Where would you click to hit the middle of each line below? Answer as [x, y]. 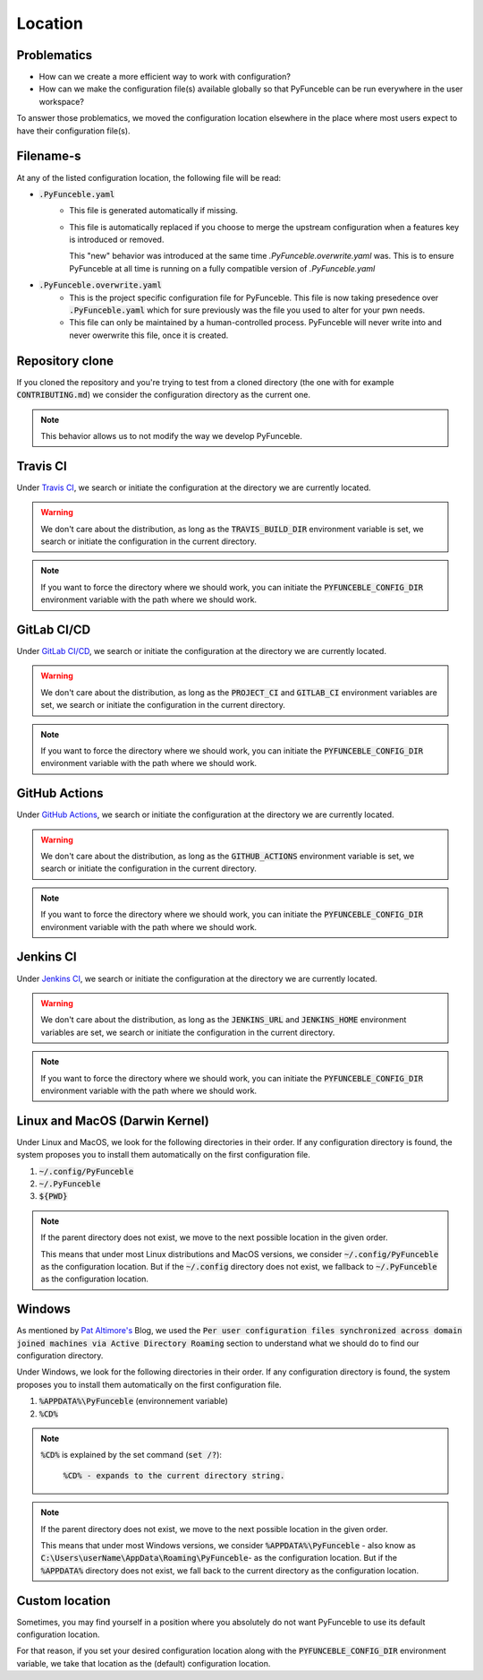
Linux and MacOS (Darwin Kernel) [113, 1120]
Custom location [64, 1601]
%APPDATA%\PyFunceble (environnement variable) [133, 1401]
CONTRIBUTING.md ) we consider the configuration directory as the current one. [163, 395]
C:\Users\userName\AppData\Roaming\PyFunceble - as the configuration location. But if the [219, 1558]
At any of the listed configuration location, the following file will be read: [149, 177]
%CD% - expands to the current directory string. [174, 1475]
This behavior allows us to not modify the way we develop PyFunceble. [172, 435]
